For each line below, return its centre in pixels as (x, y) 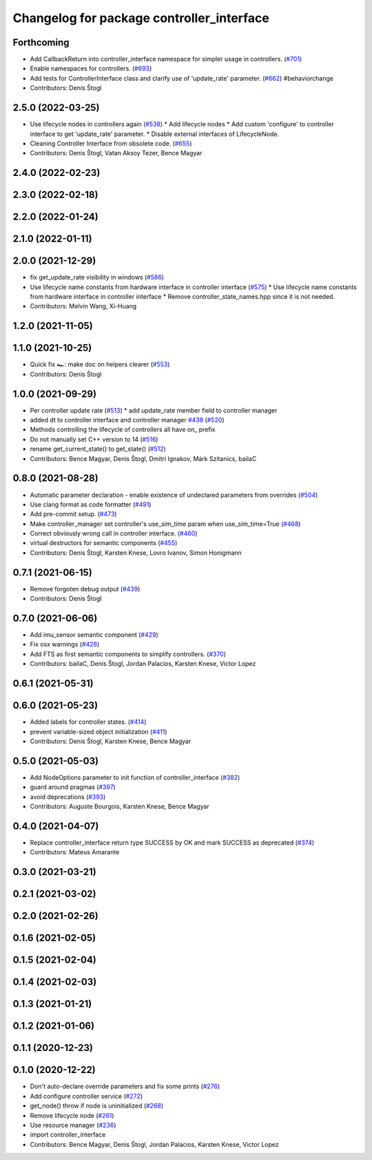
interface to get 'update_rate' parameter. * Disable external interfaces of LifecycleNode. (154, 134)
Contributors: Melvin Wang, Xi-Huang (83, 306)
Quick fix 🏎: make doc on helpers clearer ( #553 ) (100, 364)
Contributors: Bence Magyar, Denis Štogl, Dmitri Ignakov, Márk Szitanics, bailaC (143, 458)
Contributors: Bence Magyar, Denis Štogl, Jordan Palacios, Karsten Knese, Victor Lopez (154, 1144)
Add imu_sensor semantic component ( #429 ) (94, 635)
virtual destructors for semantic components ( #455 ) (104, 543)
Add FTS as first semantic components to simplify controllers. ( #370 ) (128, 654)
